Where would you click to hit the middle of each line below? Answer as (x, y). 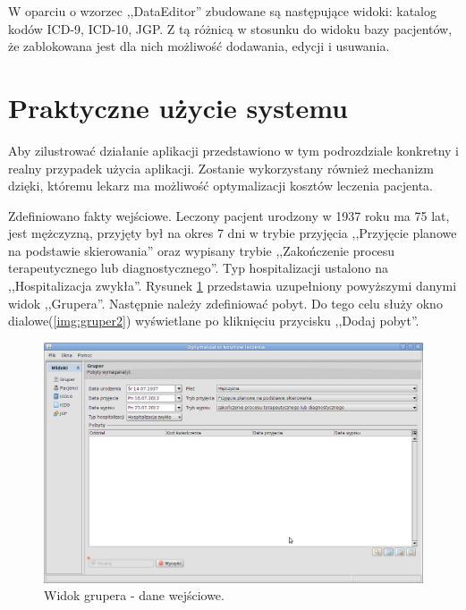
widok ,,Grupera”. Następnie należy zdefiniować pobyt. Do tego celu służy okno (225, 303)
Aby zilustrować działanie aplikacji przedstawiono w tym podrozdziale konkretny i (233, 150)
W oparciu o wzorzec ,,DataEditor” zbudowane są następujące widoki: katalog (222, 11)
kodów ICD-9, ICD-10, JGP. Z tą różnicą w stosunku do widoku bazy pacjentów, (230, 28)
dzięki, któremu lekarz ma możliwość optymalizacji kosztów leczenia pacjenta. (220, 186)
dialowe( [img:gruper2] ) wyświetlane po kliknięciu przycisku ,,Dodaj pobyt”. (214, 321)
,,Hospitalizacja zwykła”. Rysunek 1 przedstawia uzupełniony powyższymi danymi (233, 286)
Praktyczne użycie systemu (178, 107)
